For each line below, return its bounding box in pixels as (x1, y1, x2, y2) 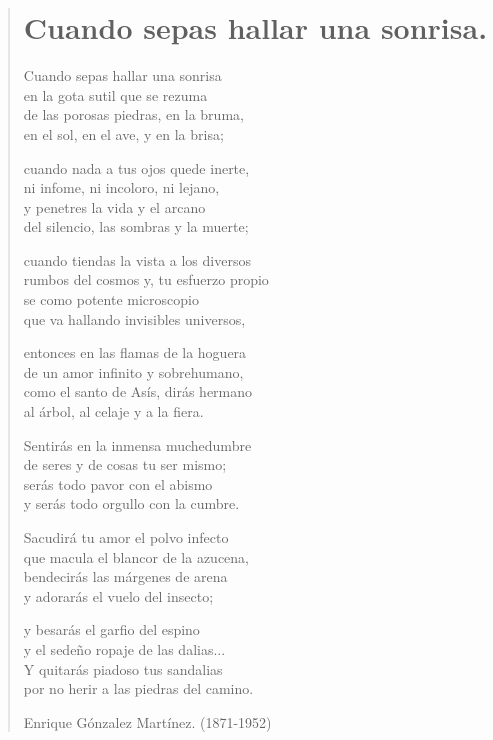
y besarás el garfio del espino (23, 619, 200, 640)
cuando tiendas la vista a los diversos (23, 249, 251, 270)
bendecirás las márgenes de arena (23, 566, 228, 587)
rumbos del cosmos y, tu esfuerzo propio (23, 269, 269, 290)
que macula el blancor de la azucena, (23, 546, 249, 567)
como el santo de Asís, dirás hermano (23, 381, 253, 402)
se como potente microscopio (23, 289, 199, 310)
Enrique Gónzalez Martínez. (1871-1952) (23, 711, 272, 732)
